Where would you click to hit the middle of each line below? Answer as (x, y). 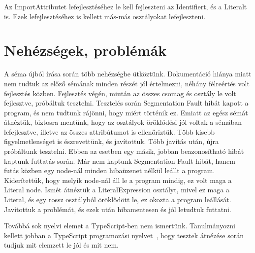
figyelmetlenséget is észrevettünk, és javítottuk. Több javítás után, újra (112, 141)
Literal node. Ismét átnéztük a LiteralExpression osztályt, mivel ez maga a (117, 190)
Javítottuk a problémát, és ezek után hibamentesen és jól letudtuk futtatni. (118, 209)
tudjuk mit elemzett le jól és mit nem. (61, 245)
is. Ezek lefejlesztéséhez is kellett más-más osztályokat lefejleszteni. (105, 16)
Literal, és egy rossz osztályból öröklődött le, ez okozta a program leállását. (118, 199)
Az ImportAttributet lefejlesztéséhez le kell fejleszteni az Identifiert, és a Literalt (126, 6)
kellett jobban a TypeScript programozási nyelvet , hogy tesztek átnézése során (124, 235)
